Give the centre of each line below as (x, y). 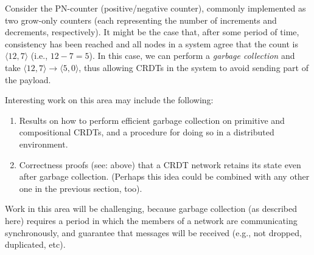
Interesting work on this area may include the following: (109, 100)
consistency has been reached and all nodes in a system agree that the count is (152, 43)
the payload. (28, 79)
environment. (44, 144)
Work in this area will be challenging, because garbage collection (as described (151, 209)
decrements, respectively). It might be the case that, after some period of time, (152, 32)
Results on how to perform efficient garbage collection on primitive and (152, 120)
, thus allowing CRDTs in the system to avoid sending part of (194, 67)
